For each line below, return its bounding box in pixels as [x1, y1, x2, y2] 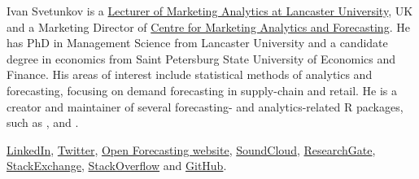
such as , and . [7, 114, 79, 131]
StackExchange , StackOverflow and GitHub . [7, 157, 227, 174]
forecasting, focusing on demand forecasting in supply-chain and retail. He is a [7, 81, 398, 98]
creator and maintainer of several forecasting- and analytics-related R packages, [7, 98, 404, 115]
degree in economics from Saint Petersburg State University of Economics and [7, 50, 396, 67]
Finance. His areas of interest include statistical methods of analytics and [7, 66, 373, 83]
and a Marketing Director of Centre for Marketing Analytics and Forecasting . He [7, 18, 410, 35]
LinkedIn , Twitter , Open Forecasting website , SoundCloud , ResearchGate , [7, 141, 376, 158]
